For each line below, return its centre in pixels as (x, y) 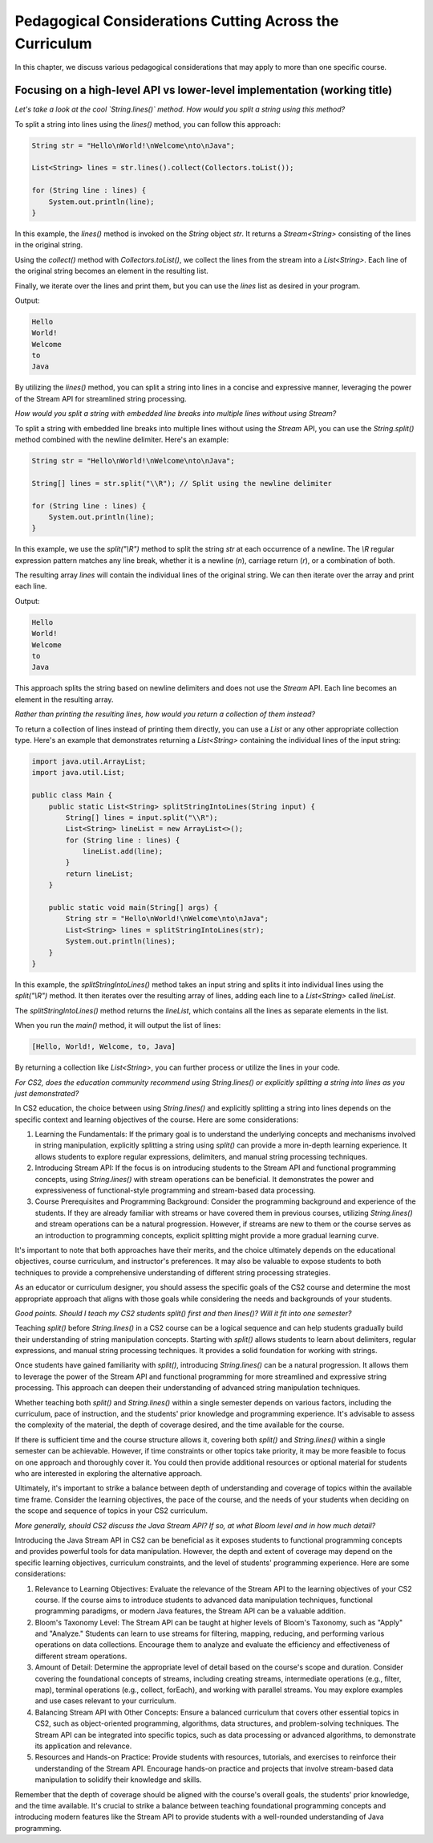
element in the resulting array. (64, 699)
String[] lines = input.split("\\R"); (142, 818)
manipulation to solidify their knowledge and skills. (118, 1780)
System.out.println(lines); (121, 941)
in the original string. (49, 245)
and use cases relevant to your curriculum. (105, 1701)
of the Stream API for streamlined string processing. (101, 398)
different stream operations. (81, 1656)
